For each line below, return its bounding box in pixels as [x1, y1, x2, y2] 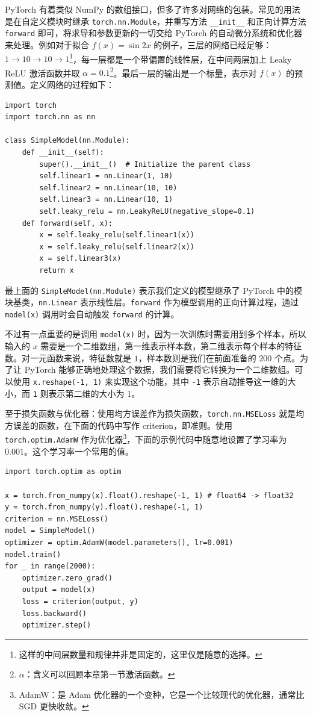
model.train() [5, 550, 61, 559]
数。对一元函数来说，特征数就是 [5, 351, 131, 364]
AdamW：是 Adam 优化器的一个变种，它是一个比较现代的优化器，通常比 [19, 688, 305, 700]
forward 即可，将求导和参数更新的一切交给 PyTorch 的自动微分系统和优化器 [5, 26, 303, 39]
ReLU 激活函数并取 [5, 66, 80, 79]
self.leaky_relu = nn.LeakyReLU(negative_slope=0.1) [39, 207, 255, 216]
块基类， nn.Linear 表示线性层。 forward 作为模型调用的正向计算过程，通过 [5, 296, 299, 308]
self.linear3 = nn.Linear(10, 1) [39, 195, 173, 204]
